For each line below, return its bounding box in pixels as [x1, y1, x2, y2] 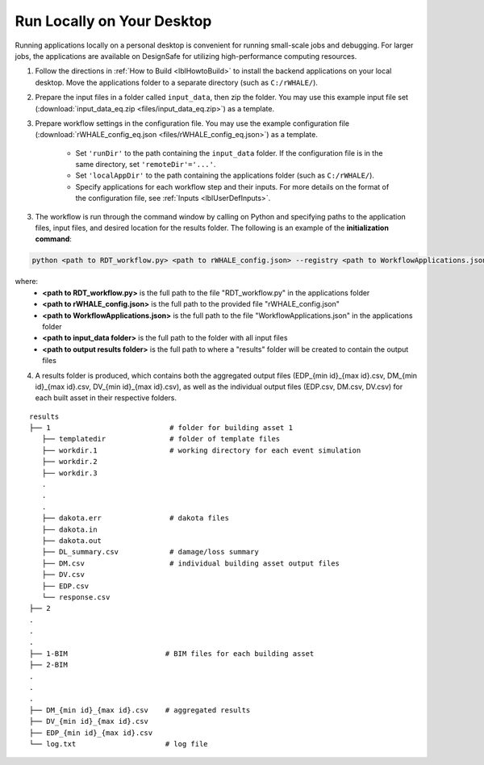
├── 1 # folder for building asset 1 [29, 424, 294, 433]
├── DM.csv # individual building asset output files [41, 558, 340, 568]
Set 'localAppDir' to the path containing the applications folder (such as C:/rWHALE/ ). [75, 170, 375, 181]
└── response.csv [41, 592, 111, 601]
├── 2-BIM [29, 660, 68, 670]
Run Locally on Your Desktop [15, 12, 212, 30]
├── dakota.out [41, 536, 102, 545]
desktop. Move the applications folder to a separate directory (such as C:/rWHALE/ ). [35, 77, 319, 87]
